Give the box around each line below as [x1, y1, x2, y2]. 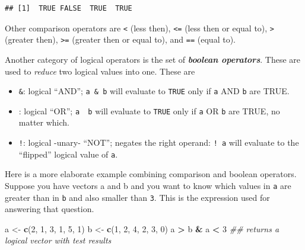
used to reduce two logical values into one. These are [5, 65, 195, 77]
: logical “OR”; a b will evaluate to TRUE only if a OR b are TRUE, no [18, 104, 280, 117]
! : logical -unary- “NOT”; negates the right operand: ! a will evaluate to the [18, 136, 299, 148]
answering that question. [5, 203, 94, 215]
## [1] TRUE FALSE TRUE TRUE [5, 4, 132, 12]
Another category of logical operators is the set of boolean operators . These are [5, 53, 300, 65]
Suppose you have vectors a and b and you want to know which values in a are [5, 179, 291, 191]
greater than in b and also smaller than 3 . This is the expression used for [5, 191, 270, 203]
